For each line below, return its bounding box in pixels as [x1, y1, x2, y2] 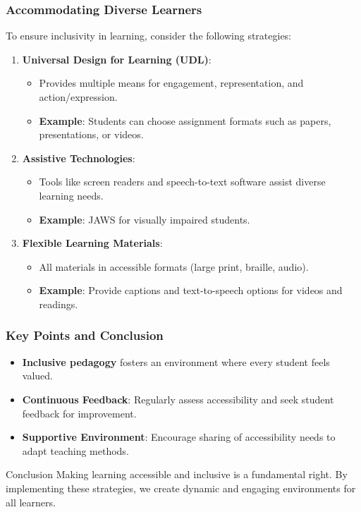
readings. [39, 296, 78, 311]
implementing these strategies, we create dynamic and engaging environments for [6, 480, 356, 495]
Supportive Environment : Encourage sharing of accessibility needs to [22, 429, 336, 444]
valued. [22, 368, 53, 383]
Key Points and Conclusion [6, 327, 164, 344]
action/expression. [39, 90, 118, 104]
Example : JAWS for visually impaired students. [39, 212, 250, 226]
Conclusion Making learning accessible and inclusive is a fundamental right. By [6, 467, 348, 482]
